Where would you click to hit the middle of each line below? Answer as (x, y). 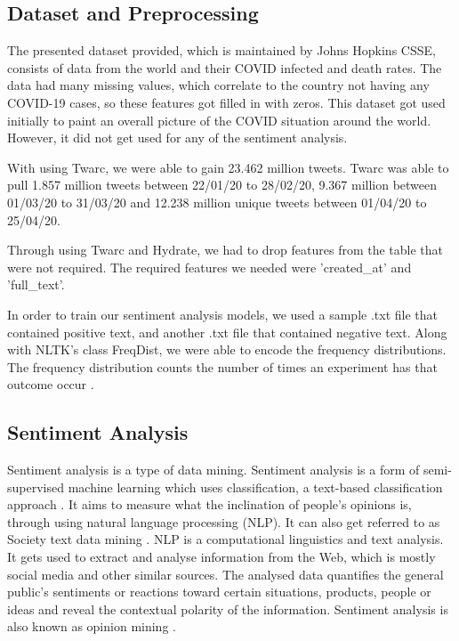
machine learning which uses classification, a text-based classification (255, 487)
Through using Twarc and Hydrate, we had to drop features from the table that (225, 250)
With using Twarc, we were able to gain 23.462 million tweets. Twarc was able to (228, 167)
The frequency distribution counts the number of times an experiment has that (222, 366)
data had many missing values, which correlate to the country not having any (218, 85)
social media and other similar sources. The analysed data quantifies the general (225, 574)
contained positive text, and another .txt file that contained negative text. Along (227, 332)
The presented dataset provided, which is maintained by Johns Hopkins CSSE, (221, 50)
